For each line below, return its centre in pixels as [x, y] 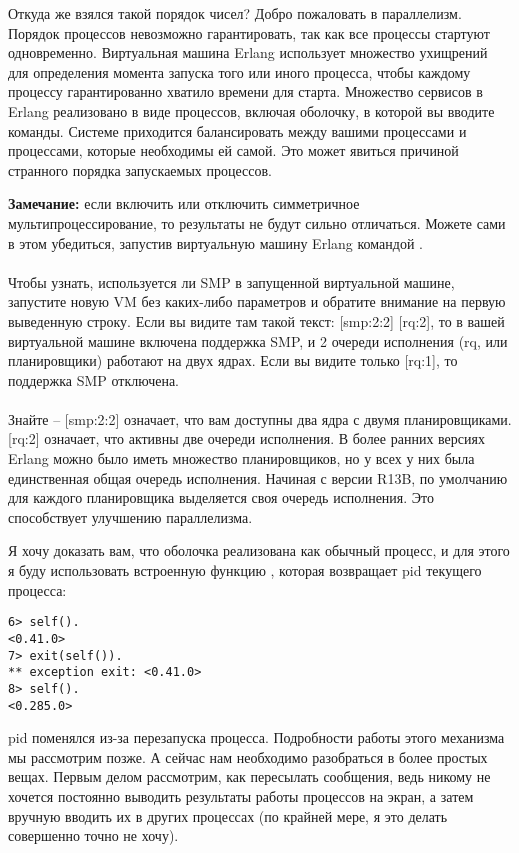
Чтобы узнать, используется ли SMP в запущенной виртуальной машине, [231, 281]
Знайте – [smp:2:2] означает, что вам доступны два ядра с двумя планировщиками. [260, 418]
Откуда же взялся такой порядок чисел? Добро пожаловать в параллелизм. [235, 13]
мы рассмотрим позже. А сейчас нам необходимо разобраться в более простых [248, 756]
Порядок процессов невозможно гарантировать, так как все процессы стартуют [249, 32]
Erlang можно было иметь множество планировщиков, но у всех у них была [241, 458]
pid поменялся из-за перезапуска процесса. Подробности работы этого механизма [256, 737]
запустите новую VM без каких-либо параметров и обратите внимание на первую [257, 301]
